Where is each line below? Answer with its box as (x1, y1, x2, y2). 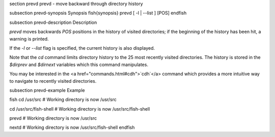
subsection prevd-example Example (9, 87, 85, 93)
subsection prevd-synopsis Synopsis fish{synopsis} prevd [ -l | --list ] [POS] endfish (9, 10, 187, 16)
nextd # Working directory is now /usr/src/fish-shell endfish (9, 124, 135, 130)
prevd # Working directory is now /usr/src (9, 115, 97, 121)
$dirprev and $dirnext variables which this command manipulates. (9, 61, 149, 67)
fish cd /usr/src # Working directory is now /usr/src (9, 96, 117, 102)
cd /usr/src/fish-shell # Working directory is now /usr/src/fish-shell (9, 106, 150, 112)
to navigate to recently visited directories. (9, 78, 97, 84)
